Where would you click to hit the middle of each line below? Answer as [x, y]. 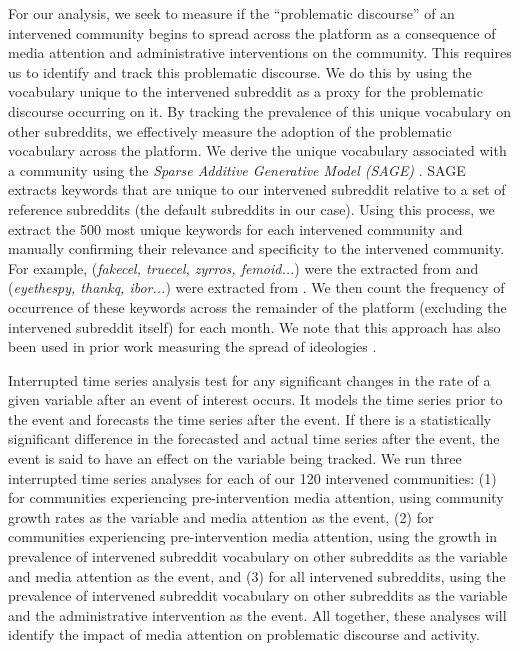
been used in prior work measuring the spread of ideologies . [192, 346]
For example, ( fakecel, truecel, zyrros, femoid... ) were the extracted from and [243, 267]
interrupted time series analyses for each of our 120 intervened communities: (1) [252, 477]
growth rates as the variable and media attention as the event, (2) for [221, 516]
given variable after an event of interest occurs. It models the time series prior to [255, 399]
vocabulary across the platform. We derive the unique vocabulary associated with [257, 150]
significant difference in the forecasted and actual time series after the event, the [254, 438]
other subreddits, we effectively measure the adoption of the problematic [230, 130]
